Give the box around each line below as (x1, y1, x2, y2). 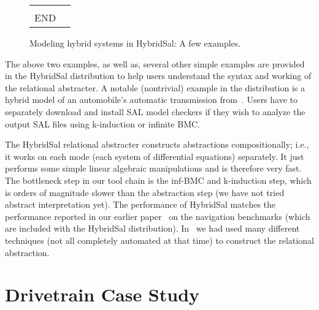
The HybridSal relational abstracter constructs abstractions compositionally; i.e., (5, 138, 309, 151)
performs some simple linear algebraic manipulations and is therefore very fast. (5, 162, 302, 175)
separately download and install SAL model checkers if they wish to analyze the (5, 105, 306, 118)
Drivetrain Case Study (5, 282, 200, 307)
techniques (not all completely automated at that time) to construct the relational (5, 233, 314, 246)
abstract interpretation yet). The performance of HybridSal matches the (5, 198, 276, 211)
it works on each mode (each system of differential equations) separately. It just (5, 149, 304, 162)
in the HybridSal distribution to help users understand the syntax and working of (5, 69, 312, 82)
